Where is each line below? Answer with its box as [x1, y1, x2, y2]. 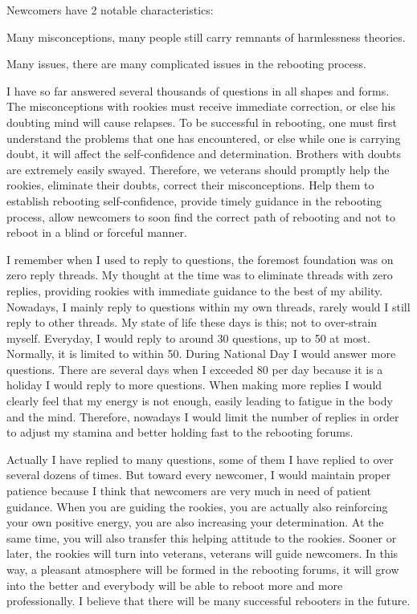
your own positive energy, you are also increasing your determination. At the [6, 514, 384, 531]
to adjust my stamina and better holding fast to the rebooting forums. [6, 424, 354, 441]
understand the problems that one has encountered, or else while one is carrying [6, 129, 401, 146]
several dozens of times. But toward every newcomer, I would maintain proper [6, 466, 391, 483]
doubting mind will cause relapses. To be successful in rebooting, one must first [6, 113, 398, 130]
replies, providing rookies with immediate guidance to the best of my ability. [6, 282, 383, 299]
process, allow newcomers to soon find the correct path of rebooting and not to [6, 208, 395, 225]
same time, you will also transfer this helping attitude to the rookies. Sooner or [6, 529, 397, 546]
